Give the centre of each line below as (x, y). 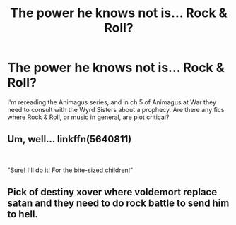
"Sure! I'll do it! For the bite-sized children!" (70, 170)
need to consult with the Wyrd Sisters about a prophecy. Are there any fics (116, 109)
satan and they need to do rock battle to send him (118, 203)
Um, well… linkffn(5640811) (70, 139)
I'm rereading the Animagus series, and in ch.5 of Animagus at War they (112, 102)
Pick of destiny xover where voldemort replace (112, 192)
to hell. (23, 214)
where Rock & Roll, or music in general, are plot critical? (88, 117)
